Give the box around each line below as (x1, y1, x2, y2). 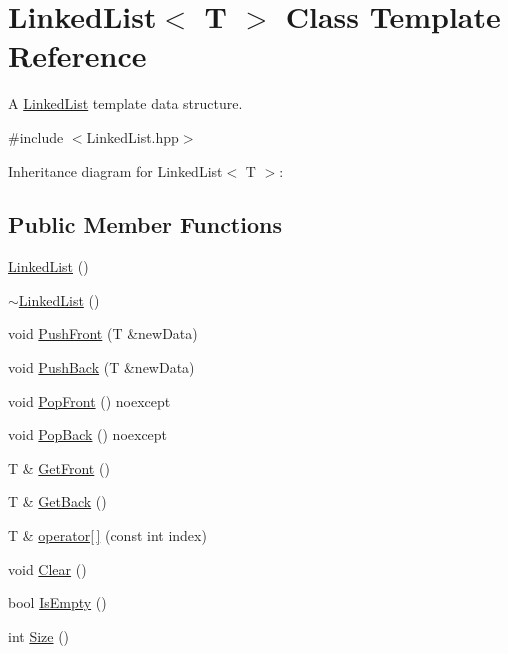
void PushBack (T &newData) (8, 357, 195, 378)
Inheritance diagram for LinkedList (8, 160, 223, 181)
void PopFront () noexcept (8, 390, 171, 411)
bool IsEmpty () (8, 592, 107, 613)
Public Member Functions (8, 209, 282, 240)
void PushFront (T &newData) (8, 323, 198, 344)
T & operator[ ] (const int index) (8, 525, 207, 546)
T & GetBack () (8, 491, 107, 512)
